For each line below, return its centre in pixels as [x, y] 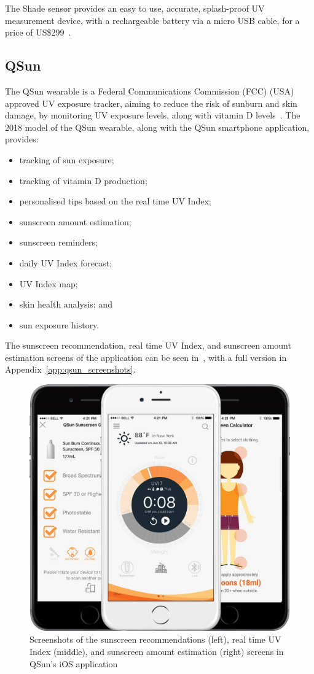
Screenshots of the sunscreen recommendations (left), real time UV [155, 639]
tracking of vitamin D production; [83, 180]
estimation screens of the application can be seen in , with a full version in [146, 357]
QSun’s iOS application [74, 663]
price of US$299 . [38, 32]
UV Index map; [49, 283]
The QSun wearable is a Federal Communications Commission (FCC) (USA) [150, 91]
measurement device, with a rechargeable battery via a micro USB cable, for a [152, 20]
